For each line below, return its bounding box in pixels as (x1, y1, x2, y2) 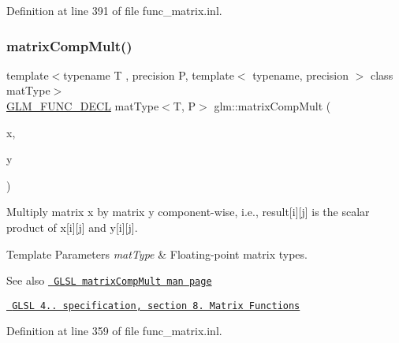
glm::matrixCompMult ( (214, 98, 331, 114)
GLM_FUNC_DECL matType (6, 98, 159, 114)
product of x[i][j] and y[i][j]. (6, 218, 138, 235)
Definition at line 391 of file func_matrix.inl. (6, 2, 222, 18)
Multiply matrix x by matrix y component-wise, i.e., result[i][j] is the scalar (6, 203, 370, 220)
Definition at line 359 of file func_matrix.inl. (6, 322, 222, 339)
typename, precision (252, 66, 349, 83)
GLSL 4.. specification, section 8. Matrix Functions (12, 300, 300, 311)
